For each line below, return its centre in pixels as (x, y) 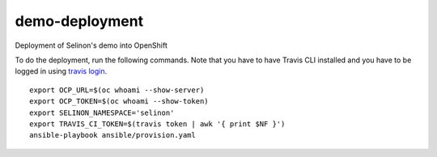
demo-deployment (79, 21)
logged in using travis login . (61, 71)
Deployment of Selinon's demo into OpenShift (91, 45)
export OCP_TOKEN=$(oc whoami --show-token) (119, 102)
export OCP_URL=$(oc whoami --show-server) (117, 90)
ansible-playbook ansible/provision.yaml (112, 135)
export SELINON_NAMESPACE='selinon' (102, 112)
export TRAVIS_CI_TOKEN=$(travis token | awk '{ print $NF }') (157, 124)
